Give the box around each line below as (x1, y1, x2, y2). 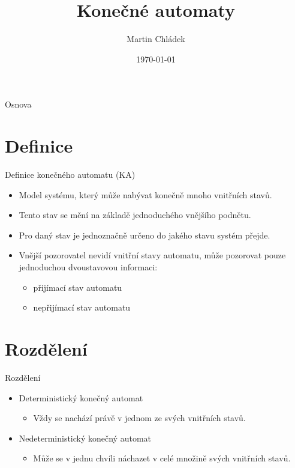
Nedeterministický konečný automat (19, 431, 152, 444)
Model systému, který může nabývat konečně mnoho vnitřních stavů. (19, 188, 272, 201)
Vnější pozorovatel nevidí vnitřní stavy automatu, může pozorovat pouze (19, 249, 286, 261)
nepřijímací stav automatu (33, 301, 131, 314)
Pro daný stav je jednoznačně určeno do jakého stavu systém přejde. (19, 228, 270, 241)
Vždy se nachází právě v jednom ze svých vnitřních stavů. (33, 412, 246, 424)
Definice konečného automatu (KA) (5, 168, 136, 181)
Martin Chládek (127, 32, 185, 45)
